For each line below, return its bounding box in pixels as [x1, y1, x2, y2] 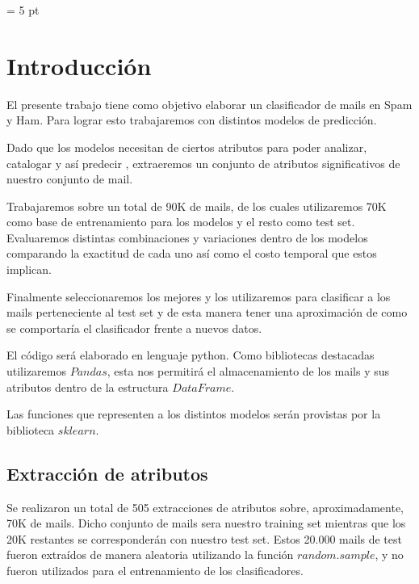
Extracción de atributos [6, 460, 208, 485]
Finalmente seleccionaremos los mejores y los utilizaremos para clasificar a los [6, 288, 391, 305]
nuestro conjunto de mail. [6, 170, 133, 187]
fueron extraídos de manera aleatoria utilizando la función [6, 546, 294, 563]
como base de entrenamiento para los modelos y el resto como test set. [6, 213, 355, 230]
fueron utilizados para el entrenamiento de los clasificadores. [6, 561, 304, 578]
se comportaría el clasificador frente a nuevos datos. [6, 319, 262, 336]
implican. [6, 261, 52, 278]
